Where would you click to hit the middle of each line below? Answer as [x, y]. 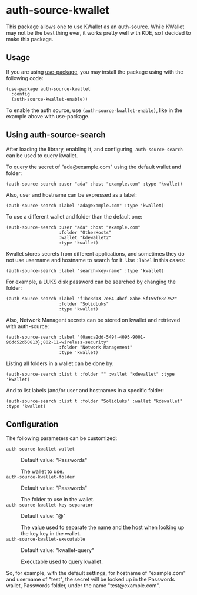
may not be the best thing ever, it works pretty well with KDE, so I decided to [98, 32]
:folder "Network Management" [96, 347]
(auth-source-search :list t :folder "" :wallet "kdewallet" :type [91, 374]
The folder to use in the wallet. [58, 500]
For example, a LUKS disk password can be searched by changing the [91, 282]
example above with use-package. [48, 116]
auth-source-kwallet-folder [41, 477]
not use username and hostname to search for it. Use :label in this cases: [96, 260]
